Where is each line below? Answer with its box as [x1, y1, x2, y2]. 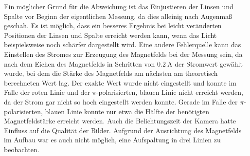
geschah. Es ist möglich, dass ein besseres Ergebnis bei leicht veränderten [4, 20, 222, 31]
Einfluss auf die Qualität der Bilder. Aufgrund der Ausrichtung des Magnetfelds [4, 125, 242, 135]
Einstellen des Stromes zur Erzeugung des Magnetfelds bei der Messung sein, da [4, 49, 243, 59]
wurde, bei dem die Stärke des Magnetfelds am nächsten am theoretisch [4, 68, 218, 78]
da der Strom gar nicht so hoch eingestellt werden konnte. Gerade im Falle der [4, 96, 238, 106]
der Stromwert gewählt [175, 58, 243, 69]
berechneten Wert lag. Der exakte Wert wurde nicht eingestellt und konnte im [4, 77, 237, 87]
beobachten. [4, 144, 39, 154]
